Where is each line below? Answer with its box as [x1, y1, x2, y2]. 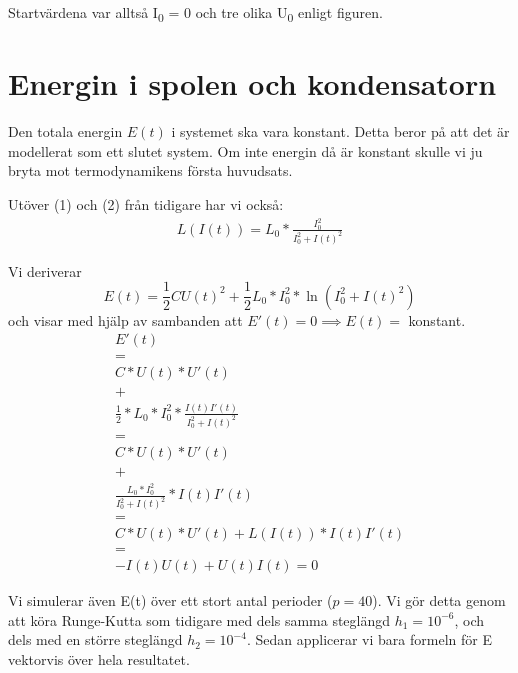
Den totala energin [8, 121, 123, 142]
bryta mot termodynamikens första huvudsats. [8, 160, 293, 181]
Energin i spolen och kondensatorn [8, 63, 497, 104]
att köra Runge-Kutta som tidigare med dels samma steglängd [8, 609, 391, 630]
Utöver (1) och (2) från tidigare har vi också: [8, 194, 284, 215]
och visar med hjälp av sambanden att [8, 309, 243, 330]
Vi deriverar [8, 260, 82, 281]
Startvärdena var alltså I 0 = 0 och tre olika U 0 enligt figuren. [8, 2, 383, 25]
